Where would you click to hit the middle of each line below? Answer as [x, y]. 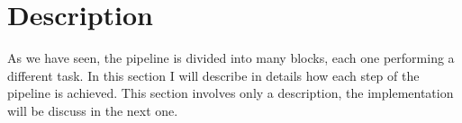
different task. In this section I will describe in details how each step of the [213, 75]
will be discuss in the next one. [93, 110]
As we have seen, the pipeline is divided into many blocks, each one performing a [231, 58]
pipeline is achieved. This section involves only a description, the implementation [231, 93]
